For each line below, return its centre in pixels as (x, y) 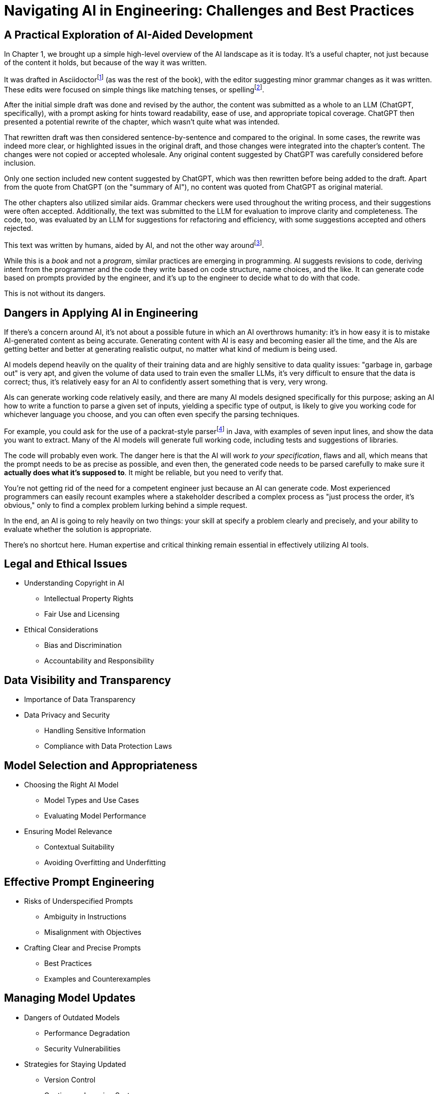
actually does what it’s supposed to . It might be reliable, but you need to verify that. (144, 472)
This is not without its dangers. (55, 294)
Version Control (70, 1079)
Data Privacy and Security (67, 715)
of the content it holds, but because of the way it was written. (105, 63)
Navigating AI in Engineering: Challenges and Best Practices (209, 11)
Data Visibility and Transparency (88, 680)
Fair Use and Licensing (82, 614)
